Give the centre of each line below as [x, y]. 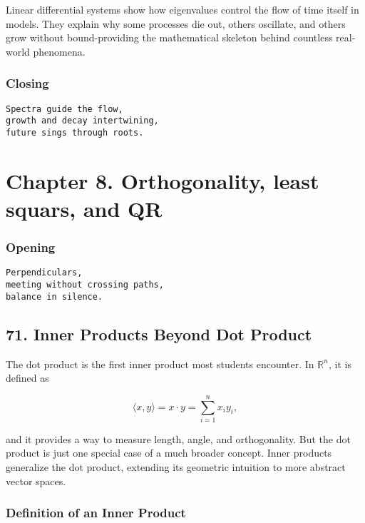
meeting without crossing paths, [85, 285]
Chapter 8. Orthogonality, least [163, 180]
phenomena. [59, 51]
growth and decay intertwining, [82, 121]
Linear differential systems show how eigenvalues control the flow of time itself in [182, 9]
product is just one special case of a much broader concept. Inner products [169, 453]
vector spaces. [36, 481]
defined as [27, 378]
